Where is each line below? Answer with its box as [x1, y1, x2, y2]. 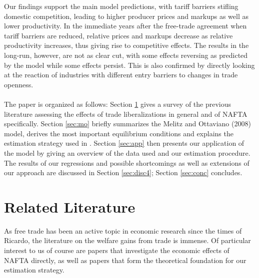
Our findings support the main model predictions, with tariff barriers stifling [4, 1, 238, 11]
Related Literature [4, 196, 135, 217]
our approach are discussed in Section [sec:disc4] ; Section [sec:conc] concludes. [4, 167, 242, 178]
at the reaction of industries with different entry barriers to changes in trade [4, 69, 238, 80]
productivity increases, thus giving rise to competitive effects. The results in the [4, 40, 249, 50]
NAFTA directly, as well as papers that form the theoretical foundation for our [4, 255, 246, 265]
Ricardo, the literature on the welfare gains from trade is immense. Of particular [4, 235, 251, 246]
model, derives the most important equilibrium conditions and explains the [4, 128, 233, 138]
